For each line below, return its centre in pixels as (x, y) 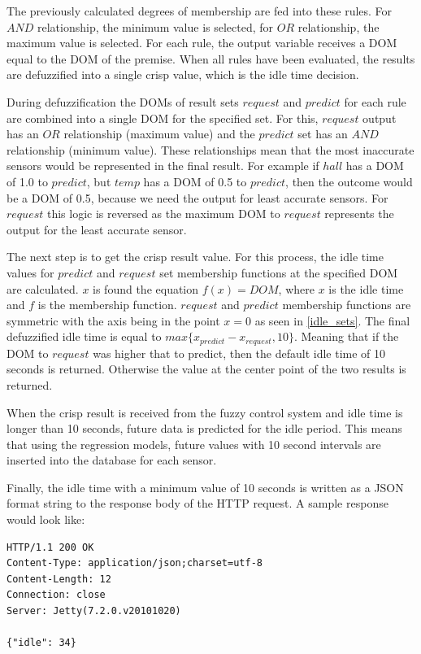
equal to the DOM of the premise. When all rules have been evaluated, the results (211, 58)
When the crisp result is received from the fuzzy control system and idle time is (205, 412)
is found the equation (146, 288)
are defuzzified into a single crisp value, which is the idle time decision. (183, 74)
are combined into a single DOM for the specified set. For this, (163, 118)
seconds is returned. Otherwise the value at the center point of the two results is (206, 369)
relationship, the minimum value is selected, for (156, 26)
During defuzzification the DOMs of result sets (123, 101)
